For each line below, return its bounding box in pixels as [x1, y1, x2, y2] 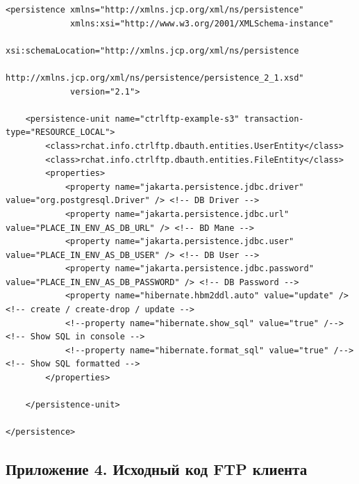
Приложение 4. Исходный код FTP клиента [6, 458, 308, 480]
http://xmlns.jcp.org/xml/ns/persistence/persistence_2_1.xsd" [6, 72, 304, 83]
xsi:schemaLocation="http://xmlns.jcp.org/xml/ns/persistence [6, 45, 299, 56]
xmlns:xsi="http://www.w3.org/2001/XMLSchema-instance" [70, 18, 334, 29]
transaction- [244, 113, 304, 124]
